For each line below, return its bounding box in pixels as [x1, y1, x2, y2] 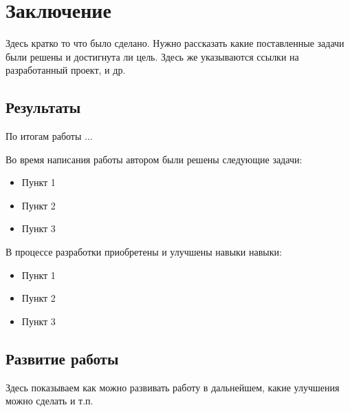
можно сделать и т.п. [6, 393, 94, 408]
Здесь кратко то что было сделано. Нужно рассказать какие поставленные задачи [6, 36, 344, 50]
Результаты [6, 96, 81, 118]
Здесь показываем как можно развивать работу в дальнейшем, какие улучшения [6, 380, 340, 394]
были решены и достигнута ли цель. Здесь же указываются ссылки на [6, 49, 299, 63]
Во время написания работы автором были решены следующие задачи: [6, 152, 303, 166]
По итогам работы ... [6, 129, 93, 143]
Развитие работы [6, 347, 119, 369]
